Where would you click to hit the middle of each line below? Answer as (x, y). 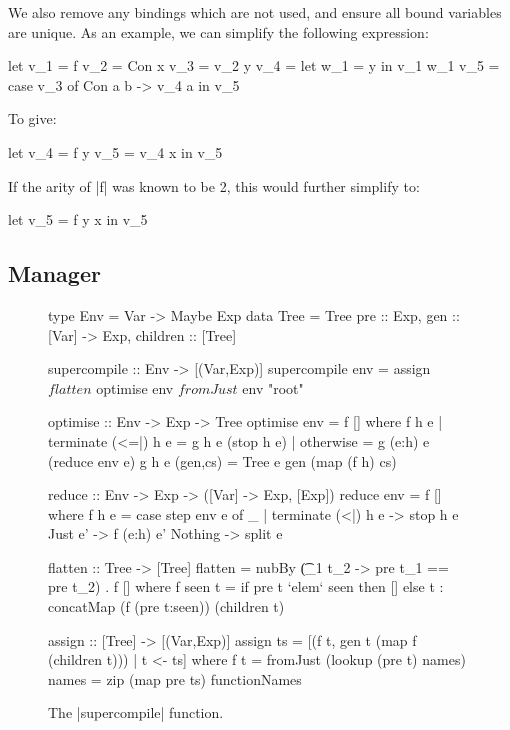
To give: (32, 118)
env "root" (273, 387)
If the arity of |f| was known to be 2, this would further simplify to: (214, 185)
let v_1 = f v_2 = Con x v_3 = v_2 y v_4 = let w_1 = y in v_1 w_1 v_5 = (254, 65)
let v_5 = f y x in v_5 (78, 219)
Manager (54, 273)
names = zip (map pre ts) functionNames (175, 678)
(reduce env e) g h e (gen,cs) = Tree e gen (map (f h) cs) (222, 460)
